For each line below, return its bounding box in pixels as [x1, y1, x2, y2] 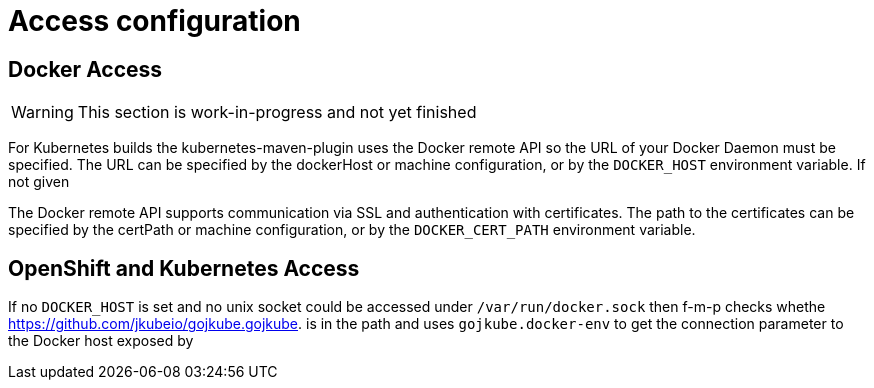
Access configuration [8, 4, 301, 38]
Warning [11, 102, 74, 123]
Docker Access [8, 56, 163, 82]
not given [8, 173, 70, 191]
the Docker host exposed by [8, 332, 194, 350]
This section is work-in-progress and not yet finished [77, 102, 477, 123]
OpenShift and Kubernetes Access [8, 255, 360, 281]
